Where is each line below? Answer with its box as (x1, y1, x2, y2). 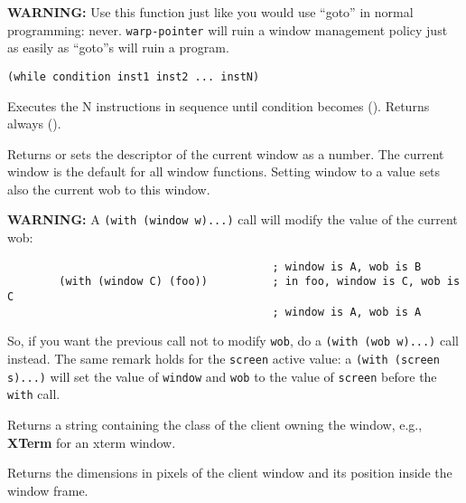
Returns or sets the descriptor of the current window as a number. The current (7, 144, 444, 163)
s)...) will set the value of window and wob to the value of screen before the (7, 366, 437, 385)
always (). (7, 114, 61, 133)
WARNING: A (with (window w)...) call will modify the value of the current (7, 210, 458, 229)
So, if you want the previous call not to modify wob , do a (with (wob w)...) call (7, 331, 459, 350)
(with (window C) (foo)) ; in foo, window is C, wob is (59, 275, 461, 289)
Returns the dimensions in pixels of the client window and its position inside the (7, 463, 452, 482)
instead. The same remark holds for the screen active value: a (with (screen (7, 349, 440, 367)
